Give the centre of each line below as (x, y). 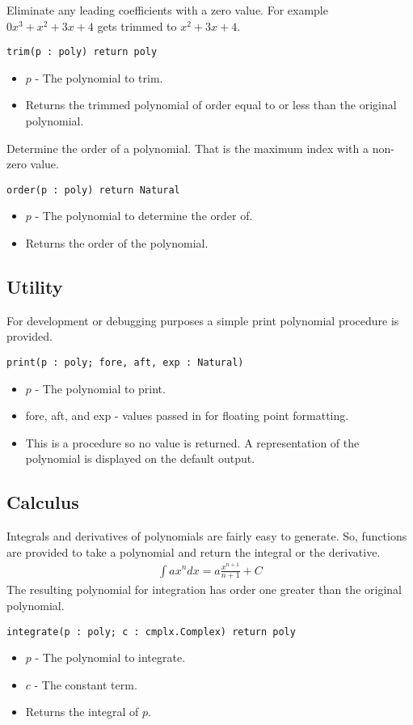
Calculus (43, 502)
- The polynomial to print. (100, 388)
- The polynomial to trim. (99, 77)
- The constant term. (86, 684)
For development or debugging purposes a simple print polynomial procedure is (203, 320)
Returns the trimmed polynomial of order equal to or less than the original (211, 105)
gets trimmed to (137, 25)
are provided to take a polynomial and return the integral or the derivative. (194, 551)
